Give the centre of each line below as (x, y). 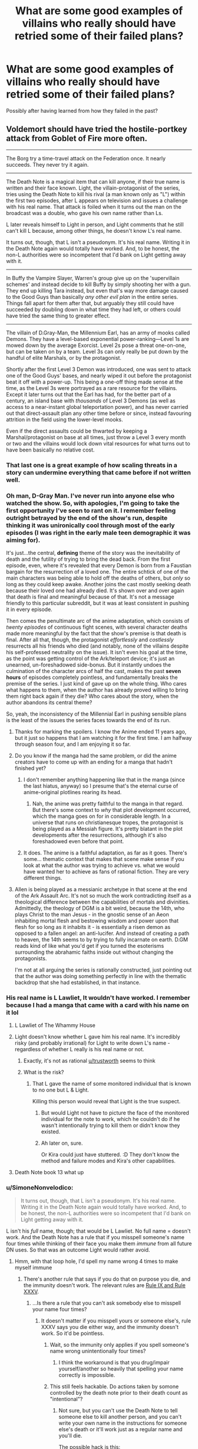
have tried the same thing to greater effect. (58, 316)
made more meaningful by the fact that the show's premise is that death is (96, 633)
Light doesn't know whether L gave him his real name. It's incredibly (98, 1037)
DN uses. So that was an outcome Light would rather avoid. (78, 1250)
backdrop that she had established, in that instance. (77, 982)
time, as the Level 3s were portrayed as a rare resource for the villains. (92, 388)
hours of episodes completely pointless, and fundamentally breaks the (92, 677)
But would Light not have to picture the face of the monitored (115, 1113)
